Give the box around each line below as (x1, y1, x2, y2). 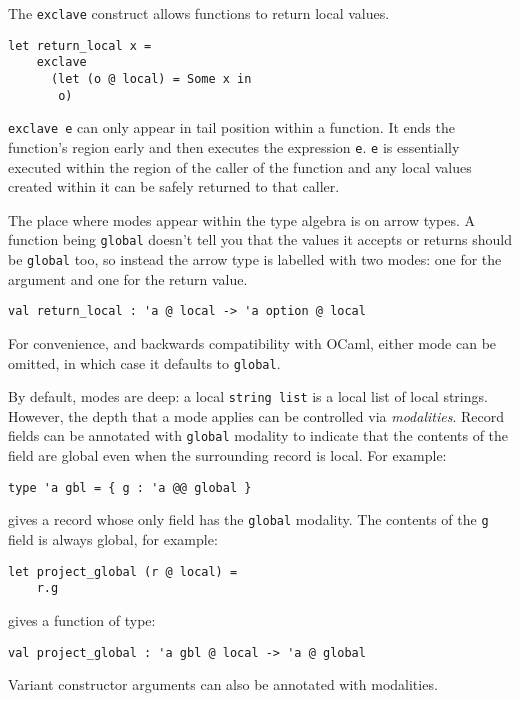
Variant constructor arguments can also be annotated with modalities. (8, 674, 438, 695)
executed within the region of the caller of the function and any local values (8, 156, 472, 177)
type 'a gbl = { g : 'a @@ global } (8, 480, 252, 495)
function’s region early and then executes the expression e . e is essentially (8, 136, 460, 157)
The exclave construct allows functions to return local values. (8, 3, 390, 23)
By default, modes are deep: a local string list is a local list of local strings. (8, 386, 488, 407)
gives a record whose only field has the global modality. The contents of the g (8, 509, 489, 530)
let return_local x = (8, 38, 152, 53)
